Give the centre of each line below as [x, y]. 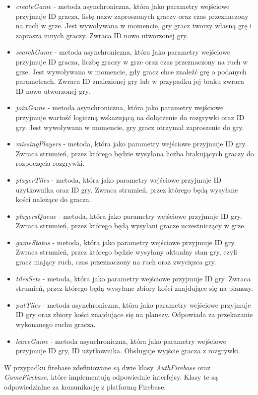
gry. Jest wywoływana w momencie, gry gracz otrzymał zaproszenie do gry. [130, 127]
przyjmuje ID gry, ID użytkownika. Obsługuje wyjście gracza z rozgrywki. [128, 351]
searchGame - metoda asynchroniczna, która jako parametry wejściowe [123, 52]
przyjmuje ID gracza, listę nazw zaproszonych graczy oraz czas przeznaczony [132, 16]
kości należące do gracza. [53, 199]
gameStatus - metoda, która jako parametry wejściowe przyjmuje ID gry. [126, 242]
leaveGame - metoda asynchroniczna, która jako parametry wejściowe [121, 341]
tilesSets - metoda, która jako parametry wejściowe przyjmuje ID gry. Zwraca [133, 278]
